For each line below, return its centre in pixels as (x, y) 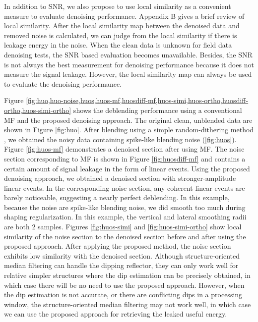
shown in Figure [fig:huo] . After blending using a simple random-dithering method (129, 130)
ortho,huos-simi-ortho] (38, 110)
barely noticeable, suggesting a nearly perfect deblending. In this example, (117, 197)
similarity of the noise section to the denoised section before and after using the (125, 236)
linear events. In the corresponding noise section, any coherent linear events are (125, 188)
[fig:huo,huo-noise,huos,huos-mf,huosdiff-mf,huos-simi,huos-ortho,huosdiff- (137, 100)
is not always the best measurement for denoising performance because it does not (129, 64)
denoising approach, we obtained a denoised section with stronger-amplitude (120, 178)
